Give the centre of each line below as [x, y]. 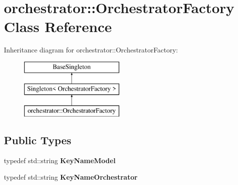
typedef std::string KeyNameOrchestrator [71, 177]
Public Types [38, 140]
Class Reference [58, 26]
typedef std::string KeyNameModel [60, 160]
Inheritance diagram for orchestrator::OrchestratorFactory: [91, 50]
